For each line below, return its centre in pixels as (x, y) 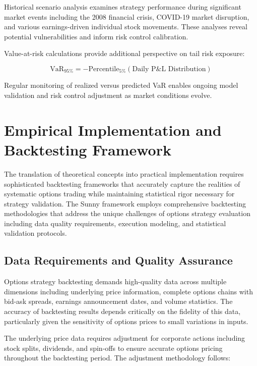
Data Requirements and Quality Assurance (118, 260)
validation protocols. (36, 233)
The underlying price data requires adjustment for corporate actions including (125, 338)
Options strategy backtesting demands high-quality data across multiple (115, 281)
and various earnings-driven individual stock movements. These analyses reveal (126, 27)
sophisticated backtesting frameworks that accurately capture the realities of (122, 184)
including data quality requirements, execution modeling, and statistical (115, 223)
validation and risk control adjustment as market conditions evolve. (108, 95)
